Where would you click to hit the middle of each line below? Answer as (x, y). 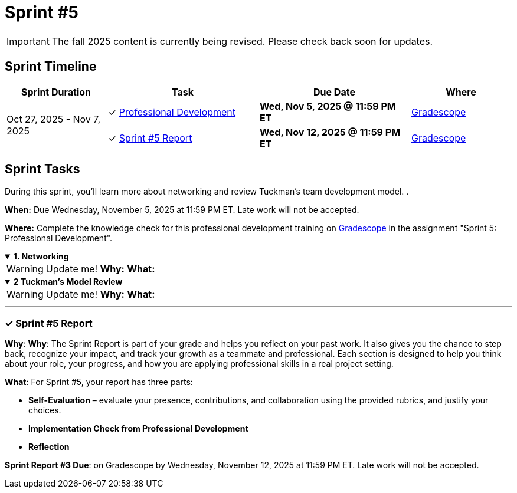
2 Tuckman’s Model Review (68, 282)
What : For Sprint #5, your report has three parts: (99, 382)
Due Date (334, 92)
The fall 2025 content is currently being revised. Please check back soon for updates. (242, 41)
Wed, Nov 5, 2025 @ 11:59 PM (328, 106)
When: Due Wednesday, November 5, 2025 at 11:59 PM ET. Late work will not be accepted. (182, 210)
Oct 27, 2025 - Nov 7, (53, 119)
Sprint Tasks (42, 169)
